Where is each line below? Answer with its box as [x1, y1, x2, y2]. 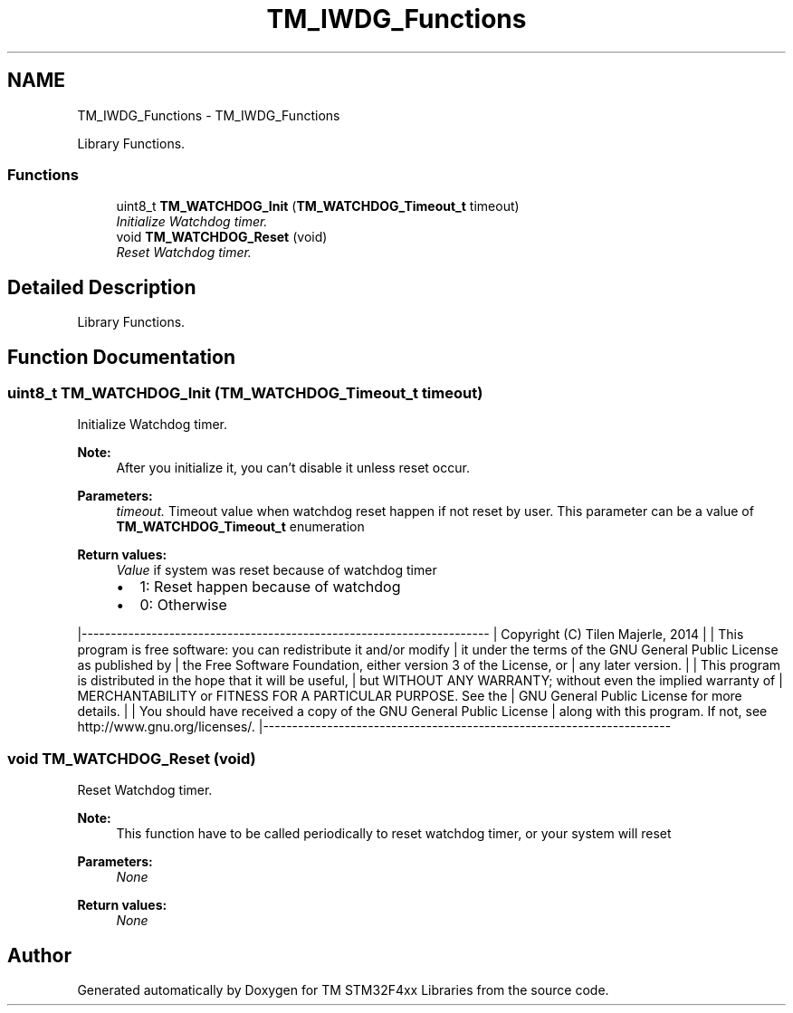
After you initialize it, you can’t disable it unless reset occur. [116, 460, 470, 476]
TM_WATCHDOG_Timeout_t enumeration [116, 519, 365, 535]
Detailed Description [7, 275, 196, 299]
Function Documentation [7, 345, 235, 368]
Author [7, 943, 72, 967]
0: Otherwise [139, 596, 227, 615]
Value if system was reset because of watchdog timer [116, 562, 437, 578]
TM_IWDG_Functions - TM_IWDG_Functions [77, 107, 340, 123]
